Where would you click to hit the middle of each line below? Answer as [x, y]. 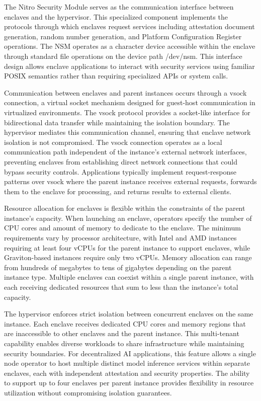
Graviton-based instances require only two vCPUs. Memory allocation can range [128, 257]
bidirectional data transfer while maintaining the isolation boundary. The [117, 122]
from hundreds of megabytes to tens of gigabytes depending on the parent [118, 267]
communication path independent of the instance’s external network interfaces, [125, 152]
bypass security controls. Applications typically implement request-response [120, 171]
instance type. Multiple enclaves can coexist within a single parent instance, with [129, 277]
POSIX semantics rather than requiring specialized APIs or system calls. [116, 76]
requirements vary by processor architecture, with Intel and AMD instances [120, 238]
